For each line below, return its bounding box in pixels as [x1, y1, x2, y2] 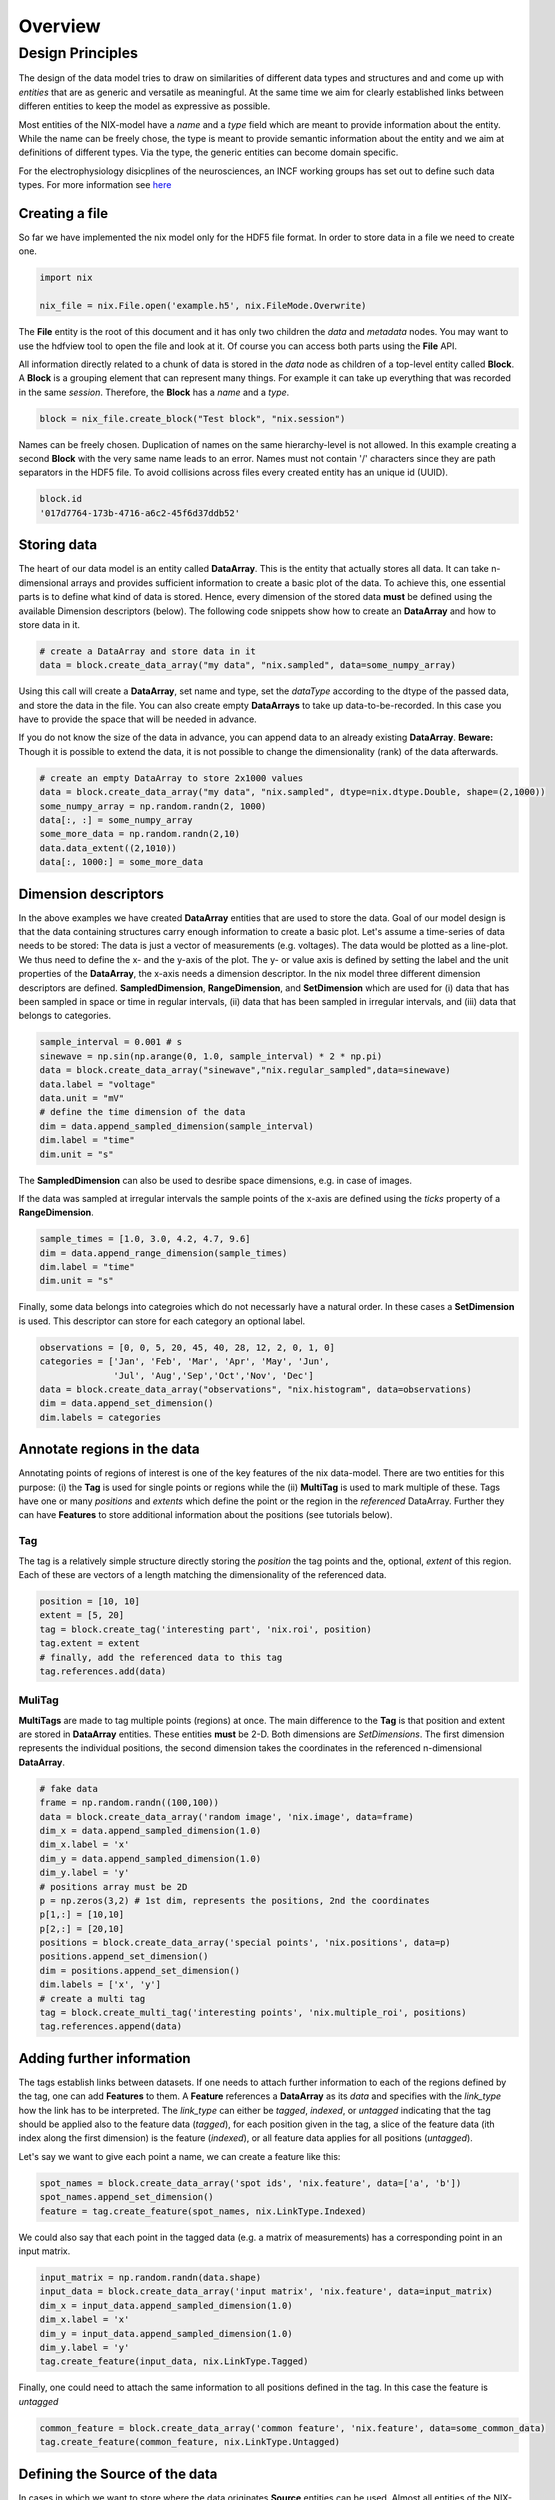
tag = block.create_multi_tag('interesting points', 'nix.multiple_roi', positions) [39, 2007, 467, 2019]
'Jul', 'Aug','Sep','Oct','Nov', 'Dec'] [113, 1370, 314, 1381]
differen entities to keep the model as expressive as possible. [18, 100, 271, 112]
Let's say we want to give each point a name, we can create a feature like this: [18, 2150, 341, 2162]
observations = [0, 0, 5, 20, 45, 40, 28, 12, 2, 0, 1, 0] [39, 1341, 335, 1353]
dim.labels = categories [39, 1411, 162, 1423]
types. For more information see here [18, 179, 172, 191]
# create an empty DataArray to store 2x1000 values [39, 772, 304, 784]
